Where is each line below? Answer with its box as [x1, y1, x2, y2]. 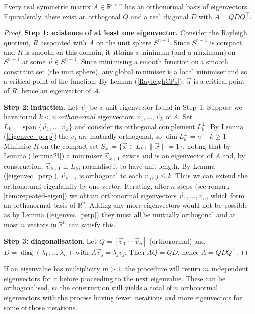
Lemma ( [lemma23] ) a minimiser [4, 150, 102, 161]
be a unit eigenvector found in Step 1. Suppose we [90, 102, 242, 112]
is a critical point [193, 76, 245, 86]
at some [22, 56, 46, 66]
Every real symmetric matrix [4, 1, 91, 11]
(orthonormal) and [149, 235, 205, 246]
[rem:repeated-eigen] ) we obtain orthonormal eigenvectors [4, 190, 177, 200]
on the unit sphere [96, 37, 152, 47]
